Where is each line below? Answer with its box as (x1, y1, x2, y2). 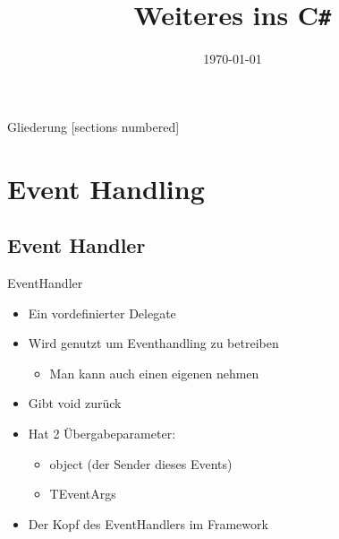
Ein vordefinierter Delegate (28, 303, 176, 322)
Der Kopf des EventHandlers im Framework (28, 514, 268, 533)
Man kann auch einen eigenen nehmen (49, 363, 259, 382)
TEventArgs (49, 484, 116, 503)
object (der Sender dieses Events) (49, 454, 233, 473)
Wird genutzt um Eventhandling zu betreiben (28, 334, 279, 352)
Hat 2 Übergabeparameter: (28, 423, 176, 442)
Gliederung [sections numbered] (7, 117, 180, 135)
